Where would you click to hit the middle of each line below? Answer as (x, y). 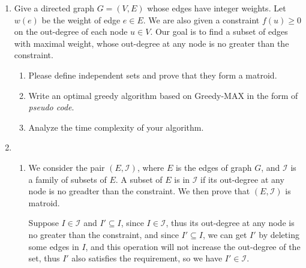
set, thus (44, 258)
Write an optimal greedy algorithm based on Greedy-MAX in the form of (163, 95)
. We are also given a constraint (201, 19)
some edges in (54, 246)
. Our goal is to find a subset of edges (219, 31)
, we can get (225, 234)
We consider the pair (67, 167)
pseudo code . (51, 107)
